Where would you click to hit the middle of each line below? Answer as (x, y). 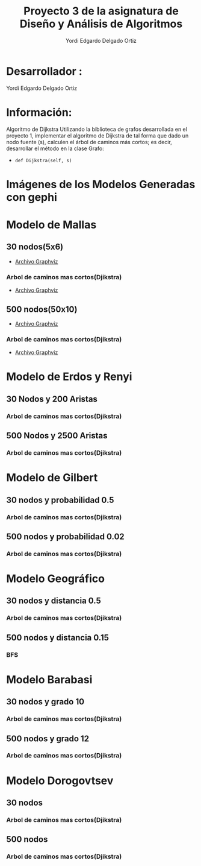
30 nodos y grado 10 (45, 702)
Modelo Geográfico (56, 579)
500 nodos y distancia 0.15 (58, 637)
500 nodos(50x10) (42, 309)
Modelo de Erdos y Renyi (69, 377)
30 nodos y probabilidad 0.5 (60, 500)
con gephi (32, 197)
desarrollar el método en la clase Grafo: (55, 148)
